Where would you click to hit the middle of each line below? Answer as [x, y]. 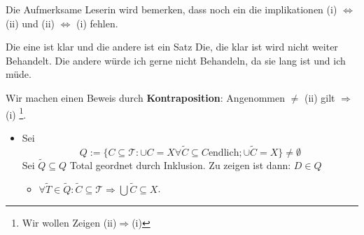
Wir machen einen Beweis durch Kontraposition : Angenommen [145, 97]
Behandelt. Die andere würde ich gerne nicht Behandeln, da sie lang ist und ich [176, 60]
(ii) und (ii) [30, 23]
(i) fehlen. [97, 23]
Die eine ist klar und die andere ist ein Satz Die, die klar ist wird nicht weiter [172, 47]
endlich [224, 153]
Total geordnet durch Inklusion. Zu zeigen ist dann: [180, 164]
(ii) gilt [320, 97]
